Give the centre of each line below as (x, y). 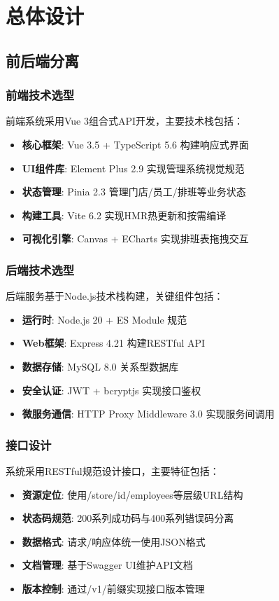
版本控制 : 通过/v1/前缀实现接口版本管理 (113, 588)
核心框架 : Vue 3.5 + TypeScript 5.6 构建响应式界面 (135, 144)
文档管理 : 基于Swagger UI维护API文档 (107, 565)
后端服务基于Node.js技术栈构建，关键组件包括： (115, 296)
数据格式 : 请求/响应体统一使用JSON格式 (114, 541)
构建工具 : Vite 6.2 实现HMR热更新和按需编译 (124, 215)
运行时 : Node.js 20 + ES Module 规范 (105, 319)
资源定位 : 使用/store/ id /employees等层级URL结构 (133, 494)
